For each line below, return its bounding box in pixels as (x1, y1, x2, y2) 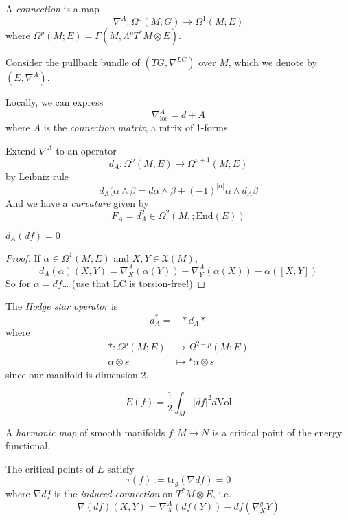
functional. (5, 438, 50, 453)
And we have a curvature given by (5, 195, 149, 210)
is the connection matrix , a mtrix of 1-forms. (43, 120, 231, 134)
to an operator (56, 143, 117, 157)
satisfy (107, 461, 135, 475)
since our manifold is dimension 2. (5, 368, 149, 382)
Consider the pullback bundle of (5, 55, 140, 69)
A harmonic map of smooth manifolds (5, 425, 165, 439)
